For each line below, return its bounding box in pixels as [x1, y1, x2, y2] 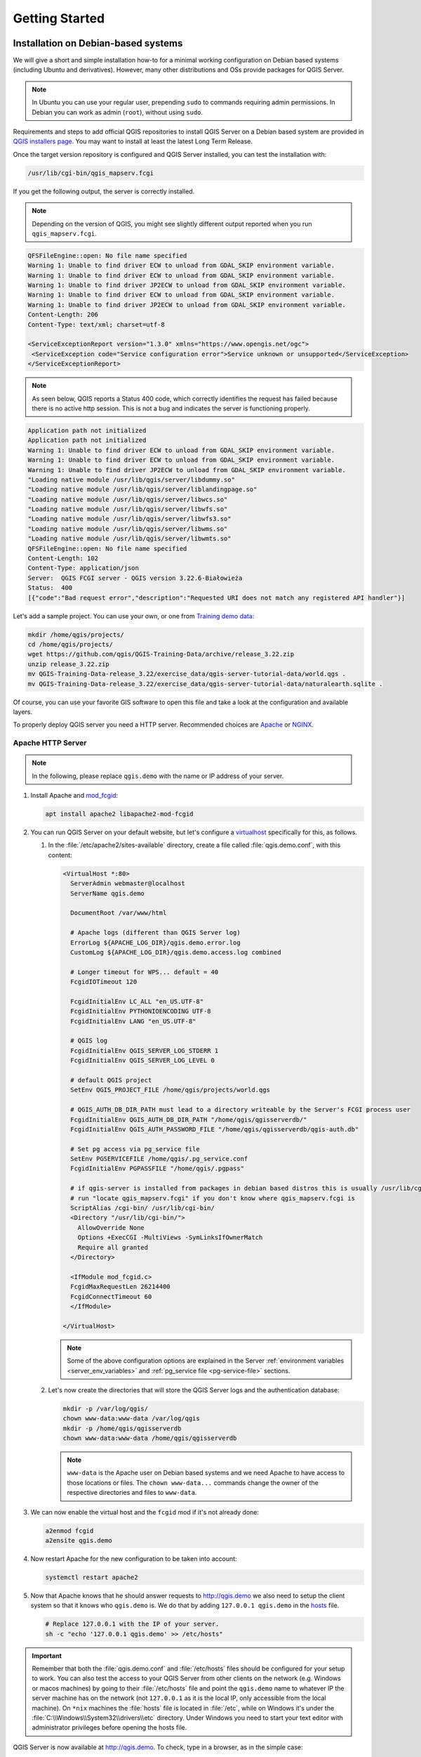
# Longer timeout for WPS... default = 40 [70, 968, 219, 976]
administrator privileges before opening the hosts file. [32, 1723, 187, 1732]
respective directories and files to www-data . [67, 1489, 197, 1497]
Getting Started [13, 11, 105, 26]
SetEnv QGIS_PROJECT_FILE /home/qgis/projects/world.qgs [70, 1086, 270, 1094]
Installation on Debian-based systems [13, 37, 183, 49]
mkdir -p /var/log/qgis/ [62, 1404, 149, 1413]
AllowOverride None [77, 1224, 145, 1231]
